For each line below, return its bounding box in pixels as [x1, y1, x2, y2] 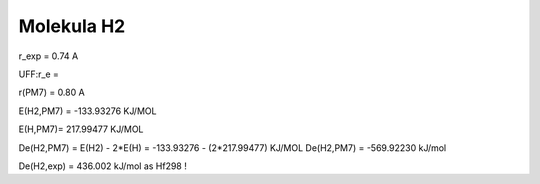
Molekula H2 [18, 15, 126, 37]
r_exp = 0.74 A [18, 50, 79, 62]
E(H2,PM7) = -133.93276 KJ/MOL [18, 105, 157, 117]
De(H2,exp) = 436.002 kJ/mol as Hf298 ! [18, 160, 187, 172]
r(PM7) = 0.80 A [18, 86, 85, 99]
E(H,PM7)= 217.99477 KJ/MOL [18, 123, 144, 135]
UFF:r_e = [18, 68, 59, 80]
